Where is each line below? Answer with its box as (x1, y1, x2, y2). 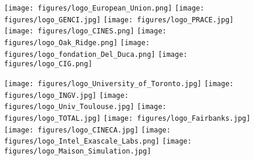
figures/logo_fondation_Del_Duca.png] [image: (4, 50, 188, 59)
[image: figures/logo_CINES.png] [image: (4, 27, 167, 36)
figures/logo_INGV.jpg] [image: (4, 91, 129, 100)
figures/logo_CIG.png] (4, 60, 93, 69)
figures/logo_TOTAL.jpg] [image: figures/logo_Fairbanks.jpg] (4, 114, 250, 122)
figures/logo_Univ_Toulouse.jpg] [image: (4, 103, 167, 111)
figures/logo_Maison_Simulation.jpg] (4, 147, 151, 155)
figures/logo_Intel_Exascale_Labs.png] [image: (4, 137, 192, 146)
